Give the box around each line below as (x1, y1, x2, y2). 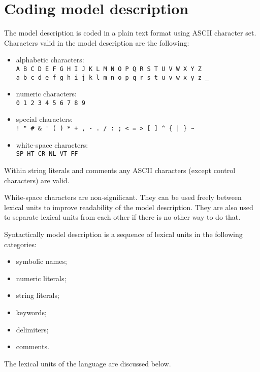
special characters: (16, 114, 73, 124)
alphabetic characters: (16, 54, 84, 65)
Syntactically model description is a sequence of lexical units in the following (4, 228, 243, 239)
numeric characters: (16, 88, 77, 99)
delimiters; (16, 324, 49, 334)
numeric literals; (16, 273, 67, 283)
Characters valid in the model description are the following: (4, 37, 189, 48)
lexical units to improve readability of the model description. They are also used (4, 201, 253, 212)
